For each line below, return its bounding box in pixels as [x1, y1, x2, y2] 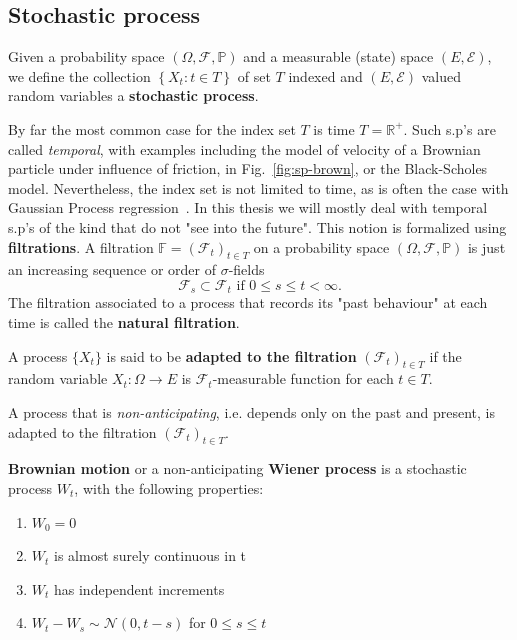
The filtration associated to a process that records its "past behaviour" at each [8, 292, 488, 313]
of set [237, 65, 271, 86]
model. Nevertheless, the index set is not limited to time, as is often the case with [8, 177, 509, 198]
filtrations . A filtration [8, 236, 154, 257]
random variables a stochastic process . [8, 85, 259, 106]
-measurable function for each [212, 368, 394, 389]
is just [467, 236, 506, 257]
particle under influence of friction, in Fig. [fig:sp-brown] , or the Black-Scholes [8, 158, 488, 179]
